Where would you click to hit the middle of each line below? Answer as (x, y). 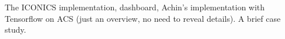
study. (15, 30)
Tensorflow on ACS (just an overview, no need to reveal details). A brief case (143, 18)
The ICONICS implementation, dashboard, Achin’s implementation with (135, 7)
